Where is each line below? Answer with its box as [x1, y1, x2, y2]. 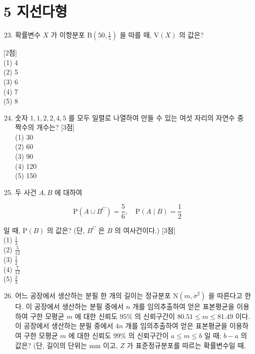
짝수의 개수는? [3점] [15, 122, 75, 132]
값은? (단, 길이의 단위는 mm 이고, [15, 340, 118, 350]
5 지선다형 [3, 1, 67, 21]
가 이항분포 [51, 30, 85, 40]
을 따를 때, [120, 30, 152, 40]
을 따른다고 [208, 290, 243, 301]
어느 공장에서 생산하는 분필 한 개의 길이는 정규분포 [15, 290, 171, 301]
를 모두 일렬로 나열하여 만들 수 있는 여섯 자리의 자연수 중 [68, 112, 244, 122]
